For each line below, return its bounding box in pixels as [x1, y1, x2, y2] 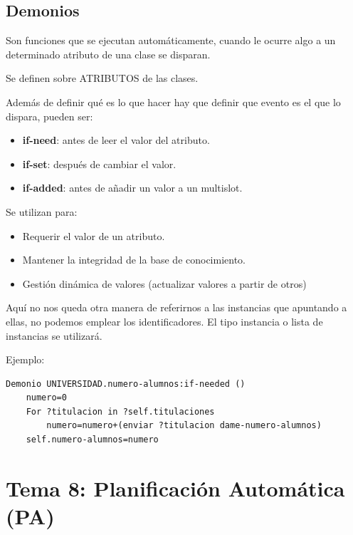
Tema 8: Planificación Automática [6, 473, 345, 502]
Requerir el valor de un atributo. [22, 228, 165, 243]
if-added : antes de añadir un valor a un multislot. [22, 180, 243, 195]
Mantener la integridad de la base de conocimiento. [22, 252, 246, 267]
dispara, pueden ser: [6, 108, 93, 123]
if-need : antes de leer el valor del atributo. [22, 133, 210, 147]
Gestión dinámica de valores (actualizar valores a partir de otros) [22, 276, 307, 291]
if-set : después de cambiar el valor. [22, 156, 176, 171]
